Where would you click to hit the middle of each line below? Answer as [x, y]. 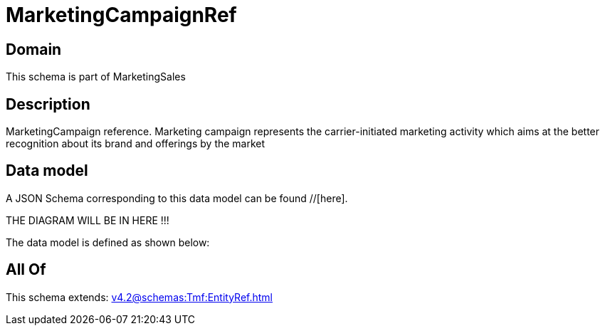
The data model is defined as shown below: [108, 242]
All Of [26, 270]
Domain [34, 49]
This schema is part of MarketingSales [96, 77]
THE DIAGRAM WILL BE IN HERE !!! [88, 220]
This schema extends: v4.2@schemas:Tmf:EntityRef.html [140, 297]
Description [48, 104]
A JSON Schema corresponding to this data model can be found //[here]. [177, 198]
